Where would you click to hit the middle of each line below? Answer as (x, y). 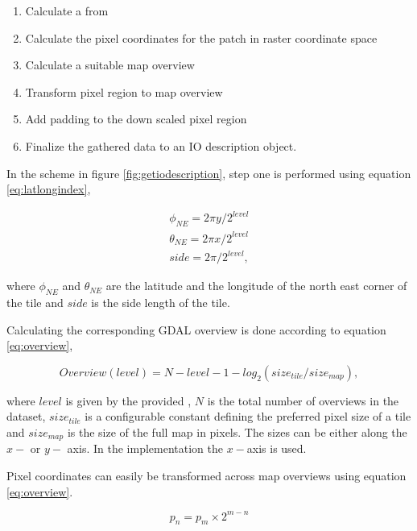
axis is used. (277, 448)
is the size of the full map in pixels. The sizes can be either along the (237, 431)
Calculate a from (67, 10)
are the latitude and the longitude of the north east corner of (256, 286)
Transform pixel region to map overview (124, 91)
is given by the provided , (128, 400)
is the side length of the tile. (161, 302)
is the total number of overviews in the (303, 400)
